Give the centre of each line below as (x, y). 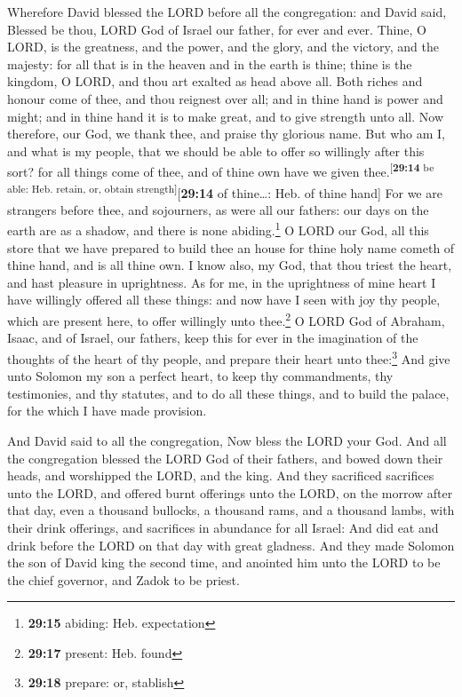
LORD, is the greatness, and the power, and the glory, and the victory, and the (223, 47)
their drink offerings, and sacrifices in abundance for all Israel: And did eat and (223, 527)
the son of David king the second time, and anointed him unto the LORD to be (224, 562)
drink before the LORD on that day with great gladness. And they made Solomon (231, 545)
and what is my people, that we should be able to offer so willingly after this (216, 150)
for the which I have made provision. (107, 411)
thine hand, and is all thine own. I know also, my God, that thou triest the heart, (230, 265)
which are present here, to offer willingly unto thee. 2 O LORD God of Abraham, (226, 319)
